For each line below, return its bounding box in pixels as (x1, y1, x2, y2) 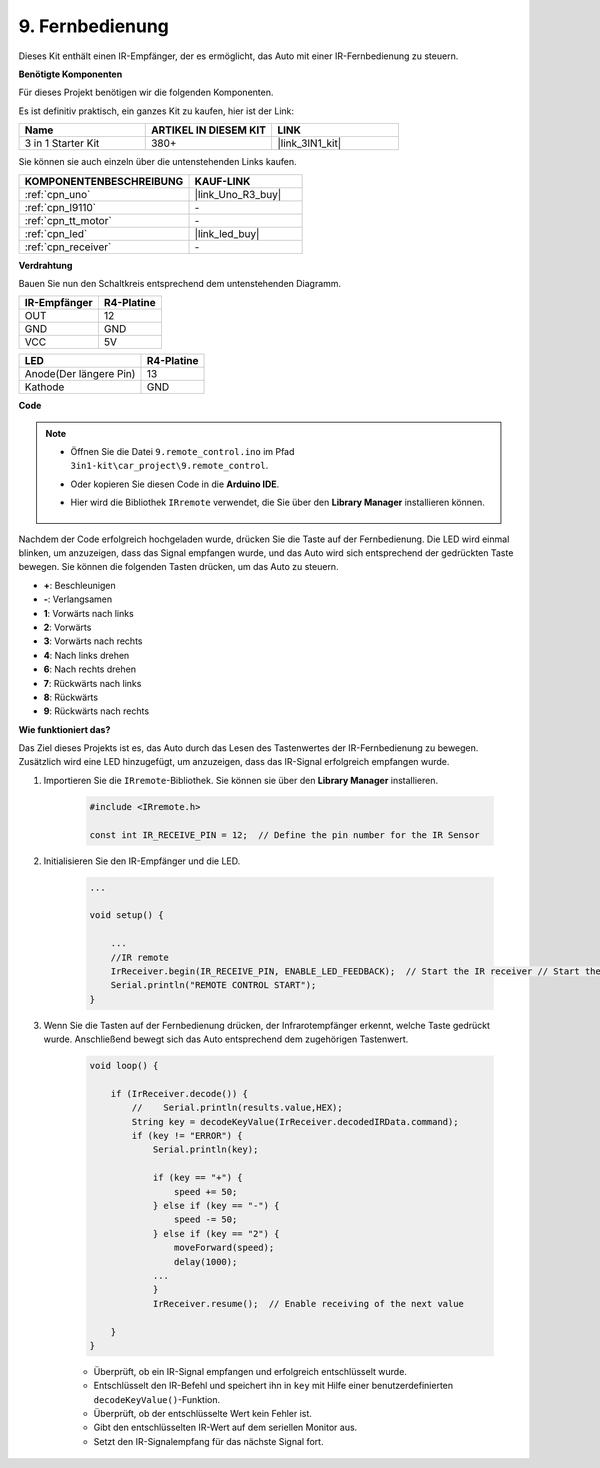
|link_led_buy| (194, 226, 260, 240)
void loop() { (89, 1060, 159, 1072)
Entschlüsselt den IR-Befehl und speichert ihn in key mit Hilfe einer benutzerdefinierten (93, 1380, 454, 1392)
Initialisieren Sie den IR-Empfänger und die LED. (43, 855, 241, 867)
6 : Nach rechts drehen (43, 663, 137, 675)
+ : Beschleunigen (43, 579, 116, 591)
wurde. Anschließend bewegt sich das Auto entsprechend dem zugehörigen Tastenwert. (43, 1033, 409, 1045)
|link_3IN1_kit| (277, 136, 342, 150)
